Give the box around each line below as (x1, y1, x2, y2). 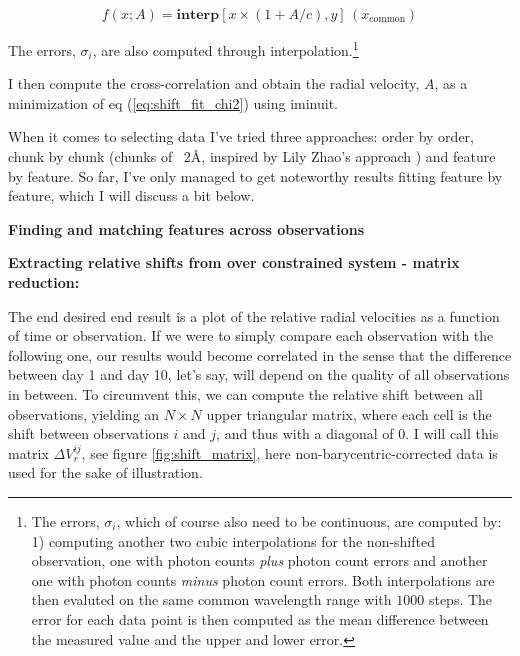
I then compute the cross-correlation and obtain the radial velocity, (8, 73, 420, 94)
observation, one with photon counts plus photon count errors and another (31, 550, 488, 571)
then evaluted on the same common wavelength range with (31, 589, 392, 610)
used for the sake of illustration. (8, 462, 203, 483)
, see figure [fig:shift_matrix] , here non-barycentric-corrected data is (81, 442, 498, 463)
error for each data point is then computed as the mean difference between (31, 608, 489, 629)
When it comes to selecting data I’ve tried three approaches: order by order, (8, 126, 474, 147)
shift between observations (8, 423, 169, 444)
